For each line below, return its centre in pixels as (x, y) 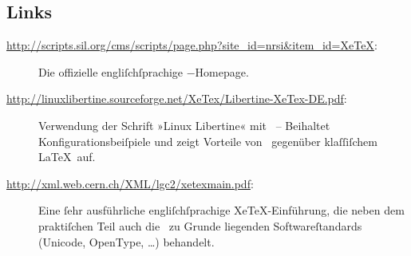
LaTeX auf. (67, 157)
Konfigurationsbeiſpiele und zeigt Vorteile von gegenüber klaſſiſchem (208, 141)
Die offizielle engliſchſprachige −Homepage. (144, 71)
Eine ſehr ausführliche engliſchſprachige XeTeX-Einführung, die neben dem (221, 210)
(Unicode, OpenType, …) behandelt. (126, 241)
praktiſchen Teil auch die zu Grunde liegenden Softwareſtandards (200, 225)
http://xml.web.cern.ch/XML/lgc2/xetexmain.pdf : (130, 183)
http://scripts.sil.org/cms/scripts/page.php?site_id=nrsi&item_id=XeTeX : (192, 45)
